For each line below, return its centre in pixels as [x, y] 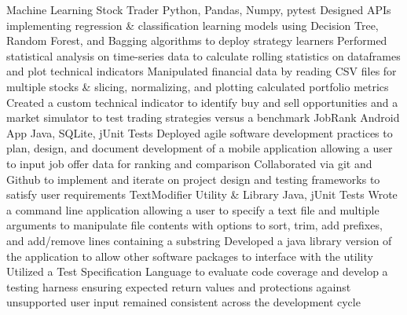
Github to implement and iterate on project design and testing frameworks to [193, 179]
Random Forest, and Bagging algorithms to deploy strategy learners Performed [197, 40]
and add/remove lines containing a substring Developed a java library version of [199, 240]
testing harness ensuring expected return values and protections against [179, 286]
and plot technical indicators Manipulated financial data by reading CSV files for [202, 71]
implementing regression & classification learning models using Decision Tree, [192, 25]
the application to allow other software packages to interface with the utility [190, 256]
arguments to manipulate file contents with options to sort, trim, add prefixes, [194, 225]
